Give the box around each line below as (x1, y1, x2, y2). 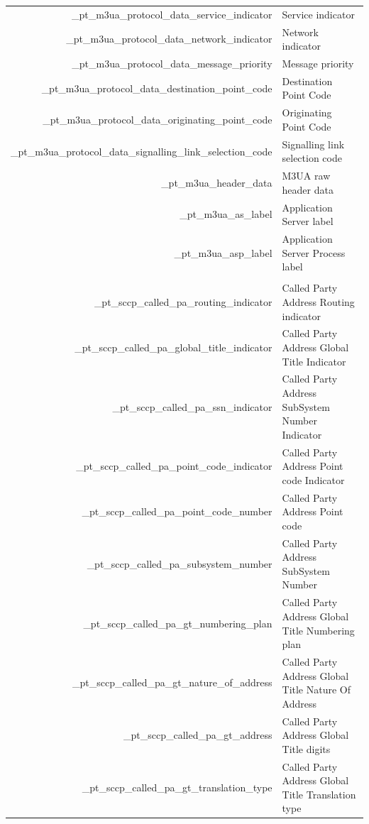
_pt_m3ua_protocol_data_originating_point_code (43, 112, 272, 127)
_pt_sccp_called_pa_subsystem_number (87, 556, 272, 571)
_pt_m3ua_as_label (180, 207, 272, 221)
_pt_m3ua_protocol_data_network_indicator (66, 31, 272, 46)
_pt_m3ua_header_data (161, 175, 272, 189)
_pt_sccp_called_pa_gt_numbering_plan (83, 615, 272, 630)
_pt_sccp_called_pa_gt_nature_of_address (72, 675, 272, 690)
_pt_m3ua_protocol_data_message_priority (72, 56, 272, 71)
